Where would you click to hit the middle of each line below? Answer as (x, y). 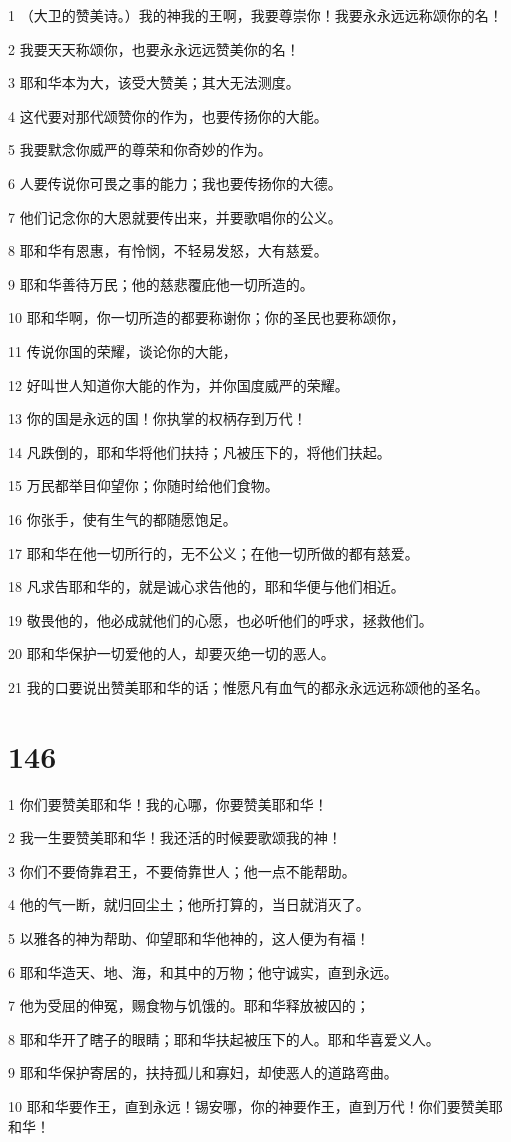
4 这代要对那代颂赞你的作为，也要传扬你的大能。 (168, 115)
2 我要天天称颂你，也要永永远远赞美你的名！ (154, 48)
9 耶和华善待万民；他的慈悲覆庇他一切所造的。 (161, 283)
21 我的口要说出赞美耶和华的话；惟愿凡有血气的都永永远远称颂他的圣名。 (248, 686)
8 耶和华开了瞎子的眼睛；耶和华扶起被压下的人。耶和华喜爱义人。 (224, 1038)
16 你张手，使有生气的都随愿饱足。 (122, 518)
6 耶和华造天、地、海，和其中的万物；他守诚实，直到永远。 (203, 971)
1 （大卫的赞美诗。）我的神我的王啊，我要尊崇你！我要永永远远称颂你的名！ (255, 15)
